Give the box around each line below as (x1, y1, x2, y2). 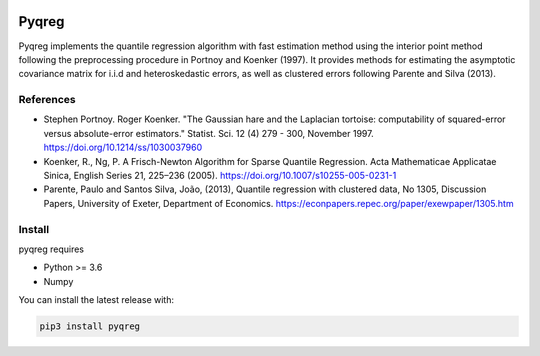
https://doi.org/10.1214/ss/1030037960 (43, 141, 203, 154)
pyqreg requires (18, 243, 85, 255)
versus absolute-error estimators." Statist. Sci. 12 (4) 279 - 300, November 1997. (43, 127, 374, 139)
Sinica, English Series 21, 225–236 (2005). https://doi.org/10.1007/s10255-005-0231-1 (43, 170, 397, 181)
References (18, 93, 76, 107)
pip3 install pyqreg (39, 321, 140, 332)
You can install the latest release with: (18, 294, 175, 306)
